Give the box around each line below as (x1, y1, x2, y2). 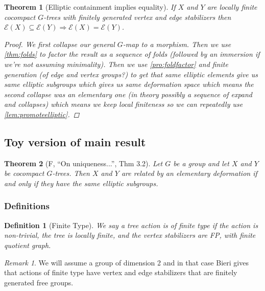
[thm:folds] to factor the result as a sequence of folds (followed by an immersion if (4, 49, 260, 59)
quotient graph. (4, 239, 51, 250)
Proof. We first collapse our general (4, 38, 115, 49)
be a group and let (173, 158, 229, 168)
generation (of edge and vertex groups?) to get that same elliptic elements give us (4, 69, 258, 79)
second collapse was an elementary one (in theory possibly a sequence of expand (4, 88, 252, 99)
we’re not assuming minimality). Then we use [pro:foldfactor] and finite (4, 58, 228, 69)
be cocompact (4, 168, 44, 178)
